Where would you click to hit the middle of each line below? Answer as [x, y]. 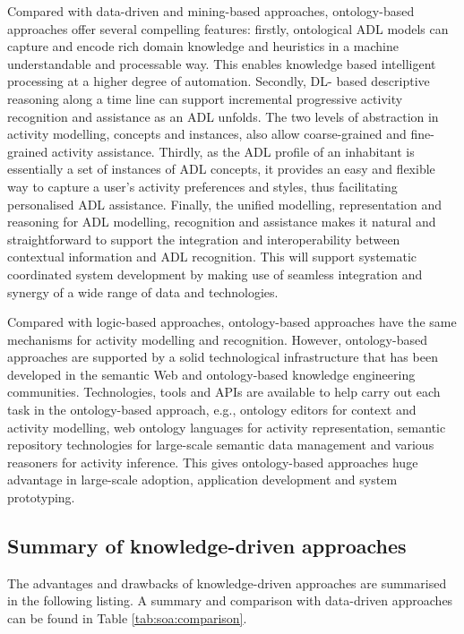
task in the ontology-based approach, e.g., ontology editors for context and [212, 410]
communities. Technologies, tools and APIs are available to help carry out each [224, 392]
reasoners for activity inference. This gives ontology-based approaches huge [213, 462]
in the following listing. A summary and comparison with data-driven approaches [230, 600]
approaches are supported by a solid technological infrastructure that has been [223, 357]
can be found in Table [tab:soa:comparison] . [127, 618]
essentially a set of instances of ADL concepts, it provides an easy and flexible [221, 169]
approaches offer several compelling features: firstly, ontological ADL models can [228, 28]
